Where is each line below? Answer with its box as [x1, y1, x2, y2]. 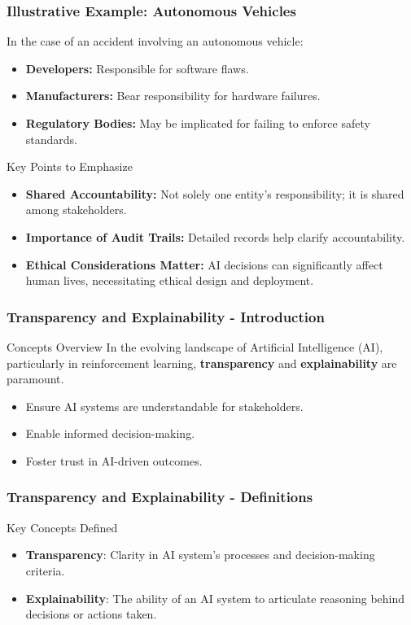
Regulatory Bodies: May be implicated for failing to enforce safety [25, 115, 370, 131]
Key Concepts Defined [7, 518, 118, 535]
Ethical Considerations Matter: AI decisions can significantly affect [25, 256, 383, 273]
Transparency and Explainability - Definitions [7, 487, 313, 507]
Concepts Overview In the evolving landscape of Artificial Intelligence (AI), [7, 338, 383, 355]
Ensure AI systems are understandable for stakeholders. [25, 397, 304, 414]
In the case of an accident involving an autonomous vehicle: [7, 33, 304, 50]
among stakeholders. [25, 201, 127, 218]
